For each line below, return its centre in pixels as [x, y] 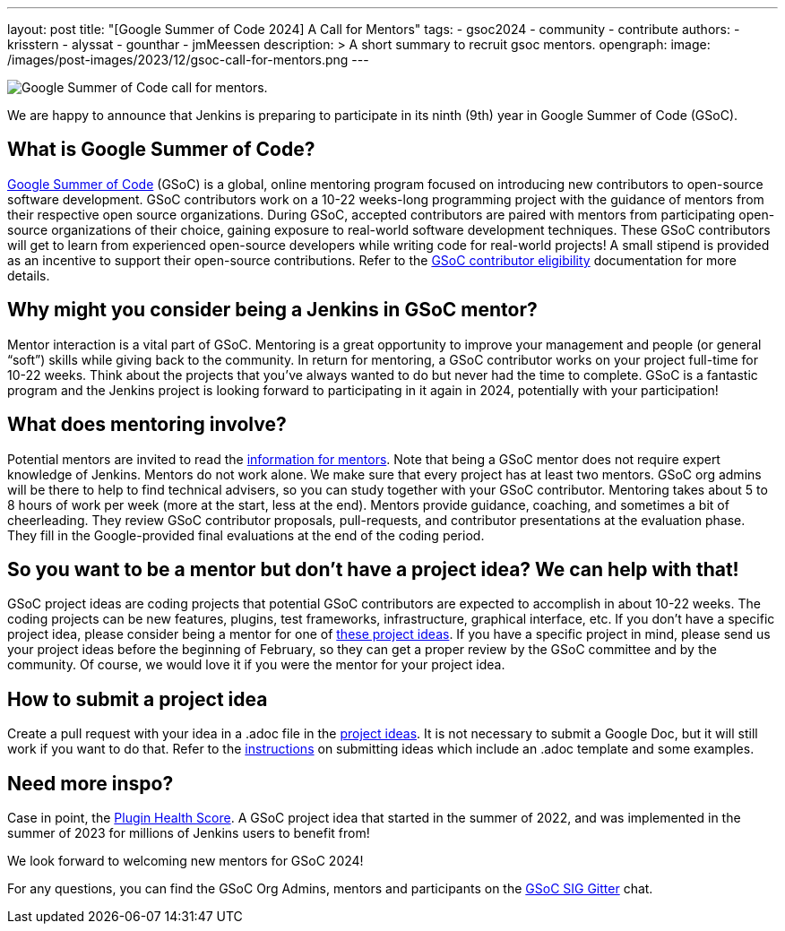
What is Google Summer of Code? [161, 150]
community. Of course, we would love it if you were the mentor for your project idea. [256, 665]
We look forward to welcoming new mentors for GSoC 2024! [185, 861]
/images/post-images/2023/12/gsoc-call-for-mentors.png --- [188, 60]
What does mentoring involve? [147, 425]
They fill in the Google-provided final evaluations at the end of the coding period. [246, 535]
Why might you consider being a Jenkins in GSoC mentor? [272, 310]
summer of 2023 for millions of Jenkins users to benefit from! [189, 833]
